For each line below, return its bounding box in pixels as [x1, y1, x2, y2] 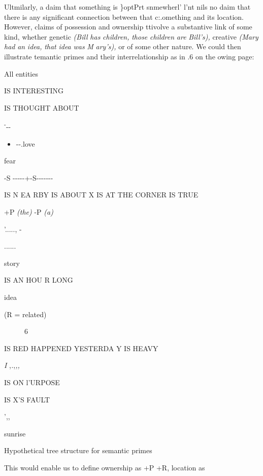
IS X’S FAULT [4, 394, 50, 404]
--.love [16, 138, 35, 149]
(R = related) [4, 309, 47, 319]
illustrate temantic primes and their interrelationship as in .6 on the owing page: [4, 51, 254, 61]
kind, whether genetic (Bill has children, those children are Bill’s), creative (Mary [4, 31, 258, 42]
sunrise [4, 428, 26, 438]
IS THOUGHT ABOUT [4, 102, 79, 113]
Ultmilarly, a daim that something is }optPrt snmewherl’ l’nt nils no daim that [4, 2, 251, 12]
